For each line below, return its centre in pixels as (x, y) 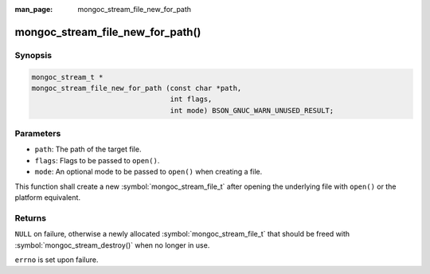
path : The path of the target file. (88, 149)
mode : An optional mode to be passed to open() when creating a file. (149, 172)
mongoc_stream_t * (67, 77)
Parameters (38, 134)
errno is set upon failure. (57, 260)
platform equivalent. (48, 198)
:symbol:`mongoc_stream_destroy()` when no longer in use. (112, 245)
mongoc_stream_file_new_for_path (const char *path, (137, 88)
